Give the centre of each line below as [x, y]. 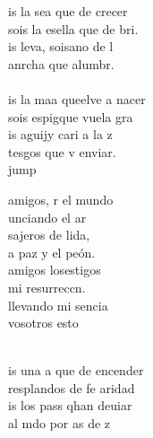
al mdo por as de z [59, 423]
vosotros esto [43, 323]
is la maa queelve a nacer [77, 98]
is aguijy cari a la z [60, 134]
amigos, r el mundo [61, 199]
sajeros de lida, [49, 235]
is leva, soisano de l [61, 46]
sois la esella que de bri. [73, 28]
